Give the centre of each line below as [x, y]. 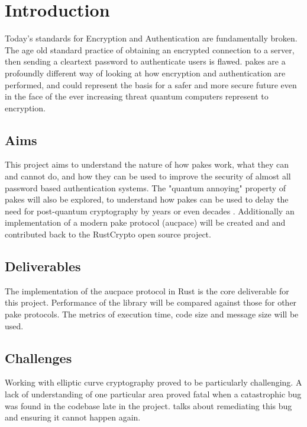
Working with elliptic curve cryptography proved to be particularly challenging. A [153, 382]
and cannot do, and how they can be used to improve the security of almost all [148, 176]
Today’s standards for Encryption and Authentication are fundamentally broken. [151, 38]
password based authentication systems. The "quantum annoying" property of [146, 187]
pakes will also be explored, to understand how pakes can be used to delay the [147, 199]
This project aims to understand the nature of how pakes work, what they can [147, 164]
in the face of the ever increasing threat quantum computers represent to [137, 96]
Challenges [38, 357]
